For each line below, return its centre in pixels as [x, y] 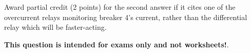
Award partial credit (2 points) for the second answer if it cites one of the [120, 7]
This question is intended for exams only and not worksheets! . [117, 44]
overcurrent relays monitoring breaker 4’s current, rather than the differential [126, 17]
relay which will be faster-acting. [55, 27]
